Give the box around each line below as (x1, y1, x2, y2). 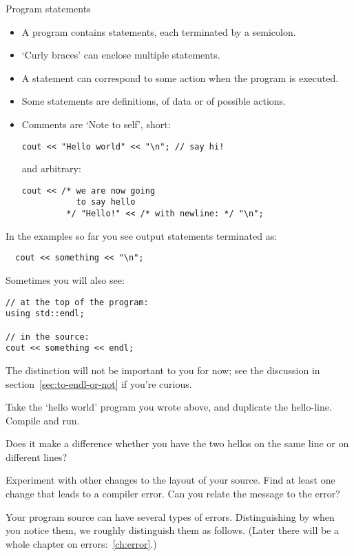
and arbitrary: (21, 161, 81, 176)
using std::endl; (6, 309, 85, 319)
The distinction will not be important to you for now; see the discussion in (6, 362, 320, 377)
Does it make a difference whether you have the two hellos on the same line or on (6, 436, 349, 451)
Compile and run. (6, 413, 80, 427)
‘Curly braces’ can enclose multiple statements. (21, 48, 220, 62)
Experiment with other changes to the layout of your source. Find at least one (6, 473, 335, 487)
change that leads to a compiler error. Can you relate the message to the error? (6, 486, 340, 501)
